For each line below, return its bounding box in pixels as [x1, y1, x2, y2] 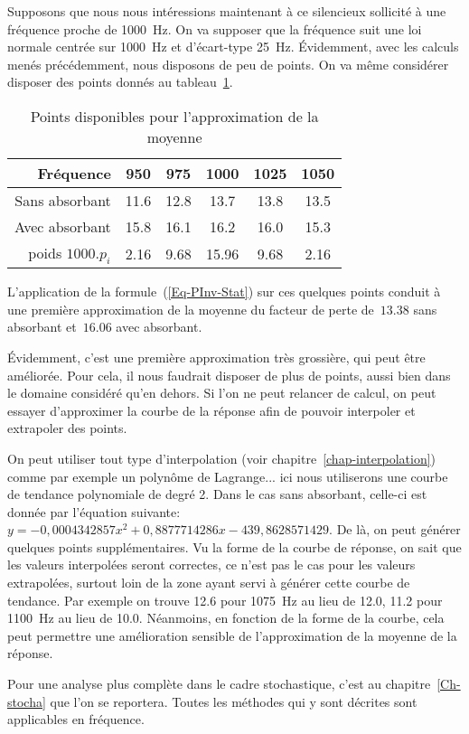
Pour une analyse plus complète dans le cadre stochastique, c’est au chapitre [7, 674, 431, 693]
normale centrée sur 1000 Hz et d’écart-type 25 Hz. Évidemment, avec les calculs [7, 37, 459, 56]
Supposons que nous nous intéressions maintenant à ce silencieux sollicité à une [7, 2, 446, 20]
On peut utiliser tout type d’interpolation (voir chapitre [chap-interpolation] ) [7, 448, 436, 467]
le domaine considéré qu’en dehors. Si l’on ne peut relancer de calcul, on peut [7, 383, 436, 402]
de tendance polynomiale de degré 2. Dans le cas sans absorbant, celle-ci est [7, 485, 427, 503]
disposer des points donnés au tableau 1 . [7, 72, 233, 91]
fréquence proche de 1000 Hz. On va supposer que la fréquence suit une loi [7, 19, 422, 38]
